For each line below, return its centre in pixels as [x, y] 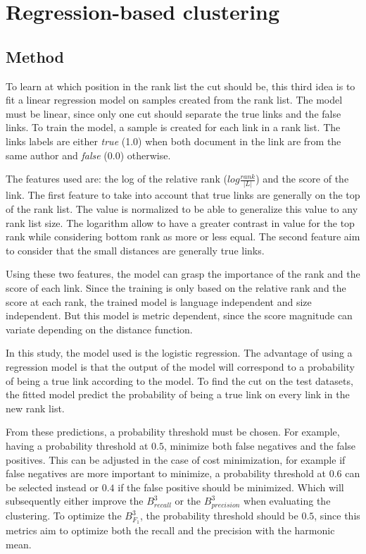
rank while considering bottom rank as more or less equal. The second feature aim [183, 236]
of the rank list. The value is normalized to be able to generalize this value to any [182, 209]
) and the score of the [302, 179]
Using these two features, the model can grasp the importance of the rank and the [183, 274]
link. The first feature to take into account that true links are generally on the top [183, 195]
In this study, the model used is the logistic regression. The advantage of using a [179, 353]
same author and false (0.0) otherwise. [88, 155]
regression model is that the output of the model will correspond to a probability [180, 366]
